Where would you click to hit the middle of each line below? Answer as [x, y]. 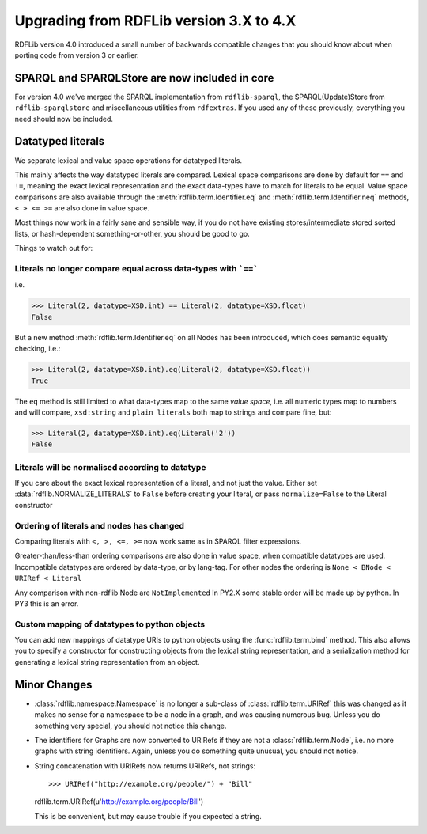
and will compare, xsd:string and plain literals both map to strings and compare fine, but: [173, 412]
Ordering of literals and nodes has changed [100, 525]
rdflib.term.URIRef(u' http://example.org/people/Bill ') [119, 802]
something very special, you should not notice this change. [130, 726]
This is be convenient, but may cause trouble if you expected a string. [148, 816]
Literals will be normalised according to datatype [110, 467]
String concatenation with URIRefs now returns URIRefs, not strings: [145, 766]
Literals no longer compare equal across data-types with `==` [136, 269]
